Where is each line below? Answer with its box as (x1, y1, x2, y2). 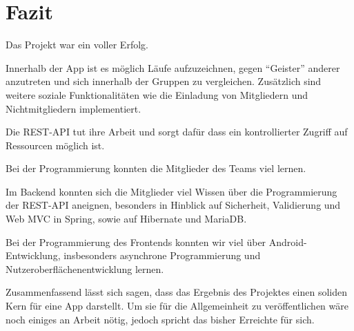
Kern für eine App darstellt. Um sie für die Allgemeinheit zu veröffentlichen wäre (6, 299, 348, 313)
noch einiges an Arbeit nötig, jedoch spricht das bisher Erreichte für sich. (6, 312, 315, 326)
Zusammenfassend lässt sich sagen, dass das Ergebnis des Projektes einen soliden (6, 285, 347, 299)
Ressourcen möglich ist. (6, 138, 105, 152)
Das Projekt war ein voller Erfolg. (6, 37, 148, 52)
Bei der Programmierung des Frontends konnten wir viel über (6, 234, 266, 249)
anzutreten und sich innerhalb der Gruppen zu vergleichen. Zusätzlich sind (6, 74, 322, 88)
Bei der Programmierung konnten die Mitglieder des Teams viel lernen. (6, 161, 306, 176)
